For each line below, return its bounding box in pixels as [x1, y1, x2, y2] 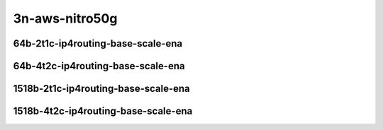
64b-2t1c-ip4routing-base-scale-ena [13, 37, 183, 49]
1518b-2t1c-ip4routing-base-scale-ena [13, 83, 191, 95]
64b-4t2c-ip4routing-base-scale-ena [13, 60, 185, 72]
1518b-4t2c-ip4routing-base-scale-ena [13, 105, 193, 117]
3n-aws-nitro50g [13, 11, 118, 26]
